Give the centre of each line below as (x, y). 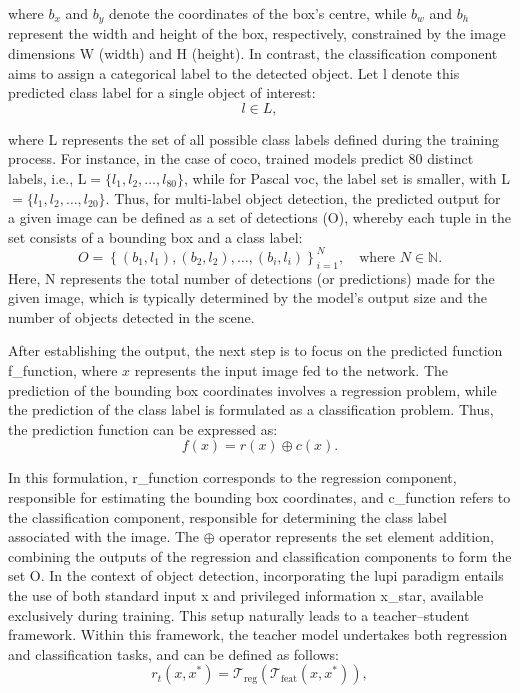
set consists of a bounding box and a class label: (155, 236)
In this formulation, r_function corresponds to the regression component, (232, 477)
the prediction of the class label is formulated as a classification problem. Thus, (251, 409)
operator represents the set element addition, (356, 536)
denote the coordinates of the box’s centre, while (258, 13)
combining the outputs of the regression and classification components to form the (260, 555)
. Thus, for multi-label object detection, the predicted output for (303, 197)
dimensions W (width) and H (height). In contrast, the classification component (253, 53)
